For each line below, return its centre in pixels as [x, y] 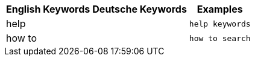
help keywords [220, 24]
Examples [220, 9]
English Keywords [48, 9]
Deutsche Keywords [140, 9]
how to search [220, 38]
